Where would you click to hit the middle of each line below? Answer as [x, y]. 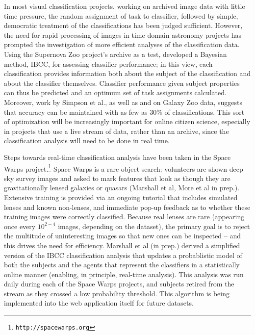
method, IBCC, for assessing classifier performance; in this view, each [108, 64]
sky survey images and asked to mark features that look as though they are [117, 178]
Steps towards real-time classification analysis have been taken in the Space [117, 157]
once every [20, 226]
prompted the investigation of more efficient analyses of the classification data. [122, 44]
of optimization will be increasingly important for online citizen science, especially [127, 121]
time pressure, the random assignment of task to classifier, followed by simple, [121, 15]
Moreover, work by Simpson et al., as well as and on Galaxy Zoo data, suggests [123, 102]
